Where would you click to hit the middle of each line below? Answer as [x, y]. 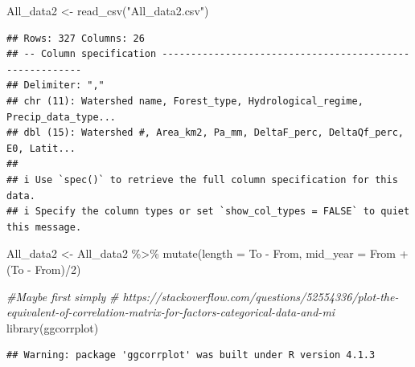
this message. [44, 227]
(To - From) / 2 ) [44, 269]
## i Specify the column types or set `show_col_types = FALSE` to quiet [208, 212]
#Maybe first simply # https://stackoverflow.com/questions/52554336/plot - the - [203, 296]
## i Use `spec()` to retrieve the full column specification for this [202, 179]
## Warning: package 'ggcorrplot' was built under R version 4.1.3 [191, 355]
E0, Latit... [41, 148]
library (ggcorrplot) [53, 327]
